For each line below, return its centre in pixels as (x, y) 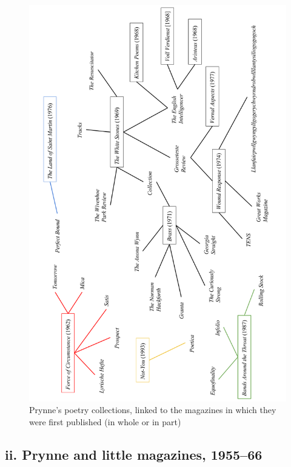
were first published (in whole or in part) (105, 422)
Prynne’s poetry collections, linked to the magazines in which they (153, 410)
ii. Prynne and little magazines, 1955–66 (134, 455)
